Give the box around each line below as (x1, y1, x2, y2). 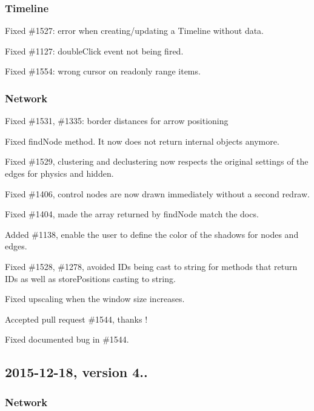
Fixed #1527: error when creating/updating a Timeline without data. (5, 24, 264, 37)
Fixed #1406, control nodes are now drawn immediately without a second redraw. (5, 187, 310, 200)
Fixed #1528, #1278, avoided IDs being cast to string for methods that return (5, 260, 298, 272)
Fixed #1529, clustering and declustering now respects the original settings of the (5, 155, 309, 168)
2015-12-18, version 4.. (5, 363, 148, 381)
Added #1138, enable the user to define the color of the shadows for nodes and (5, 228, 299, 240)
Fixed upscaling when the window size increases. (5, 292, 185, 305)
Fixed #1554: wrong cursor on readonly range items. (5, 65, 201, 77)
